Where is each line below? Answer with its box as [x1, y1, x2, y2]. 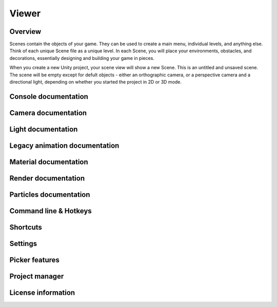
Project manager [9, 272, 64, 280]
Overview [9, 27, 42, 36]
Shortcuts [9, 223, 42, 232]
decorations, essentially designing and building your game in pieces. [9, 55, 155, 61]
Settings [9, 239, 37, 248]
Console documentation [9, 92, 88, 101]
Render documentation [9, 174, 85, 182]
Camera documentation [9, 108, 87, 117]
